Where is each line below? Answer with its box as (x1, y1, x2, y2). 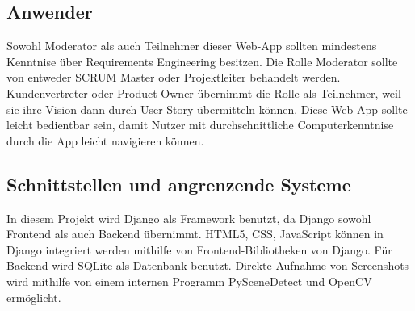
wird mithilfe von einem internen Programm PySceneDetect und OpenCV (6, 272, 372, 289)
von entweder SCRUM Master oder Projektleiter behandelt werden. (6, 69, 341, 86)
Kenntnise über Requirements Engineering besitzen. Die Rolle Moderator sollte (6, 53, 398, 69)
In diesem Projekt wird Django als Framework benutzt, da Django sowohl (6, 209, 371, 226)
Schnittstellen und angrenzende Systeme (6, 171, 351, 196)
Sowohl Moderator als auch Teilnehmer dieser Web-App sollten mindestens (6, 37, 377, 54)
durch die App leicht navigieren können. (6, 132, 204, 149)
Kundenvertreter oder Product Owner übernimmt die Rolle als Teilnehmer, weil (6, 84, 401, 101)
